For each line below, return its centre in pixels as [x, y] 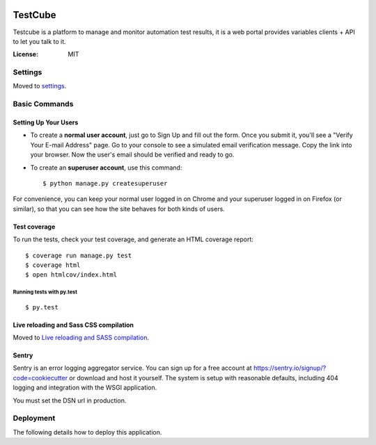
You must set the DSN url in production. [70, 400]
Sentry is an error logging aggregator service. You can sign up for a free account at [132, 368]
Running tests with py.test [45, 292]
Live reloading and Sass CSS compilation [73, 325]
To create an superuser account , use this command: [106, 168]
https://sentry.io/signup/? [290, 368]
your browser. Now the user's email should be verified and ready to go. [132, 155]
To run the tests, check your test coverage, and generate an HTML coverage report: [133, 239]
